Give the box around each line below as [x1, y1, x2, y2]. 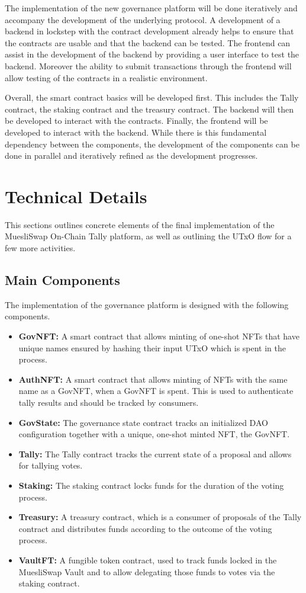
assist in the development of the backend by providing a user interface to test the [5, 48, 299, 60]
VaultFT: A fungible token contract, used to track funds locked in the [18, 553, 277, 566]
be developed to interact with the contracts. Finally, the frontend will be [5, 114, 268, 127]
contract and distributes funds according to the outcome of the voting [18, 522, 272, 534]
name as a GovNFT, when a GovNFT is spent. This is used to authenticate [18, 384, 294, 397]
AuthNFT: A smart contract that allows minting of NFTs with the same [18, 373, 288, 385]
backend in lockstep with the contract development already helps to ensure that [5, 25, 294, 37]
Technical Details [5, 184, 147, 208]
